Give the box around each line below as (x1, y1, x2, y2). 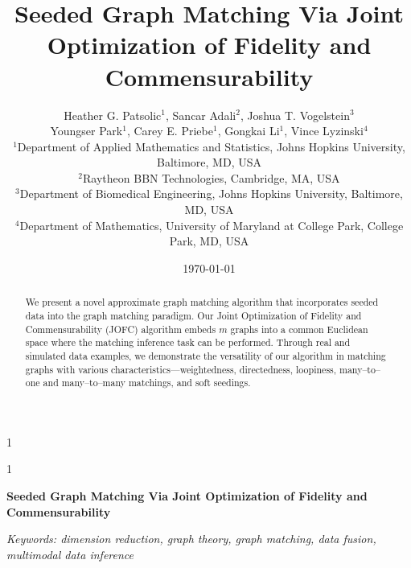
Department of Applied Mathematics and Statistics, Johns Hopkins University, (17, 138, 405, 154)
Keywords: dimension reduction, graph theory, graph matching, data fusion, (6, 530, 376, 547)
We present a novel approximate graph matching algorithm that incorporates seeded (25, 295, 379, 309)
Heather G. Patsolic (64, 106, 162, 123)
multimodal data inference (6, 545, 134, 562)
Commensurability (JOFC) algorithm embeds (25, 322, 216, 335)
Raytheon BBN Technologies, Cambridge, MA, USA (83, 169, 340, 186)
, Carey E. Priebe (126, 122, 213, 139)
